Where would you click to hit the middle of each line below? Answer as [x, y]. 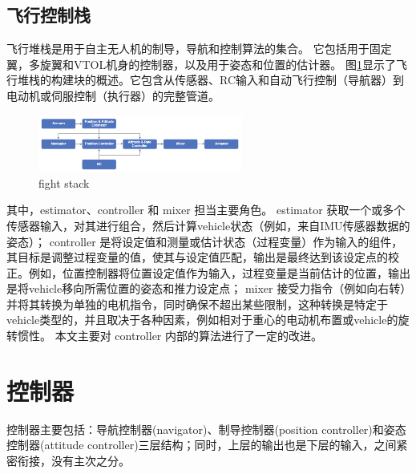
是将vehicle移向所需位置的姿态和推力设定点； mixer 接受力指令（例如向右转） [206, 288]
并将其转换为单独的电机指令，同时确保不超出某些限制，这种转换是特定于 [197, 304]
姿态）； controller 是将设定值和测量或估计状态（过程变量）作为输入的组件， [205, 241]
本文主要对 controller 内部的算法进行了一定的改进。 [189, 336]
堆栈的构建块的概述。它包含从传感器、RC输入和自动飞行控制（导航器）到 [211, 80]
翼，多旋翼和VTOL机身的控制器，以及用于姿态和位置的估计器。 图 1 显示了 [201, 64]
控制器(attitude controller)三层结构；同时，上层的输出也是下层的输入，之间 [202, 445]
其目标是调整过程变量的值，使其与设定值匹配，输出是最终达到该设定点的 [197, 257]
